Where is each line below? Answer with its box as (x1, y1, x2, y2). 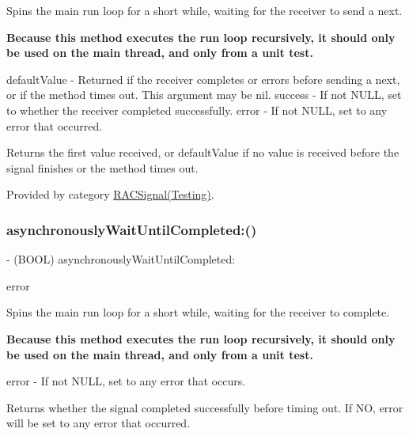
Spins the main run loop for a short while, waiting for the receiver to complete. (6, 304, 390, 320)
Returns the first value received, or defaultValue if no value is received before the (6, 144, 400, 161)
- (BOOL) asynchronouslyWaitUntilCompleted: (6, 251, 236, 267)
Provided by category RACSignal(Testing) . (6, 186, 214, 203)
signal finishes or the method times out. (6, 159, 199, 176)
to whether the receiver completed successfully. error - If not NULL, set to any (6, 101, 388, 118)
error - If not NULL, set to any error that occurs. (6, 373, 246, 389)
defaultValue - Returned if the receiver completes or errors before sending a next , (6, 70, 400, 87)
